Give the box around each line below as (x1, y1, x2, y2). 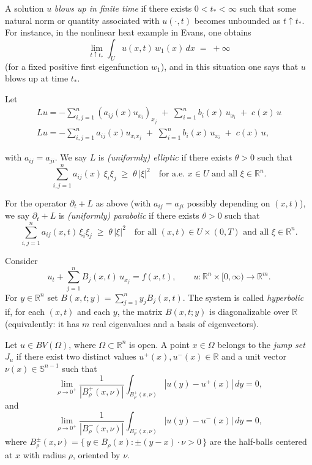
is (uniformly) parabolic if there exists (58, 209, 199, 222)
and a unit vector (221, 350, 286, 363)
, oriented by (73, 448, 121, 461)
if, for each (5, 305, 45, 318)
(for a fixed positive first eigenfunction (5, 59, 149, 72)
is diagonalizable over (209, 305, 289, 318)
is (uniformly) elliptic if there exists (98, 151, 232, 164)
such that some (239, 2, 296, 14)
